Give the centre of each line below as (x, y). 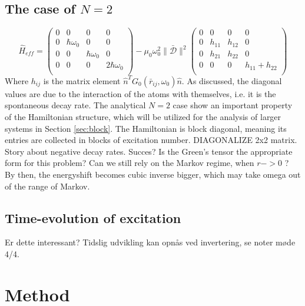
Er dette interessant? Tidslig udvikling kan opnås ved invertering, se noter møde (150, 242)
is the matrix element (82, 80)
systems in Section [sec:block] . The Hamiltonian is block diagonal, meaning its (146, 128)
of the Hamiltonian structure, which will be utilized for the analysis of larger (143, 116)
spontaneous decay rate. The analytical (75, 105)
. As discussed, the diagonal (232, 80)
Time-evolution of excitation (93, 217)
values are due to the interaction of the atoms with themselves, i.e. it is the (140, 93)
